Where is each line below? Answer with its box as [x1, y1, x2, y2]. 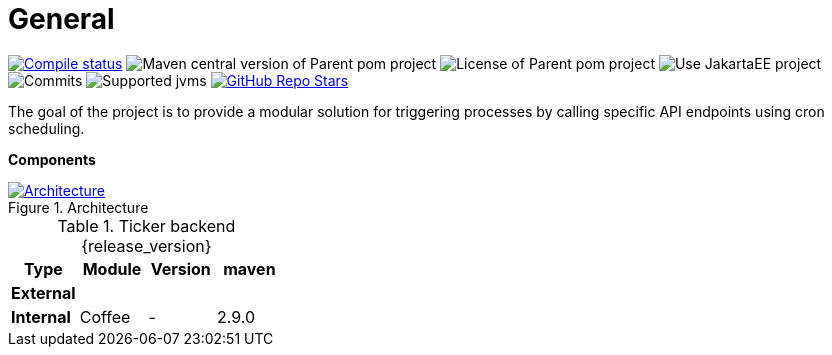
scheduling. [8, 119, 85, 137]
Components [8, 150, 96, 168]
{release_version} [81, 235, 212, 256]
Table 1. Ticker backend [57, 215, 236, 236]
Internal [11, 306, 71, 327]
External [11, 282, 76, 303]
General [8, 2, 115, 36]
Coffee [79, 306, 131, 327]
